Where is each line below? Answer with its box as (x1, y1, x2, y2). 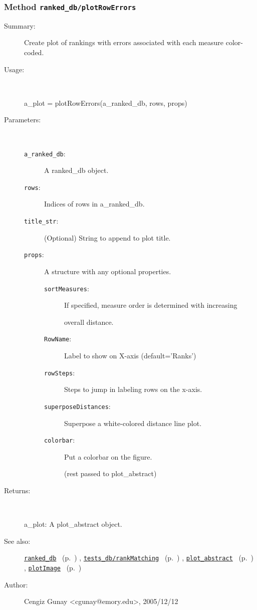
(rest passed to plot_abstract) (64, 468, 157, 479)
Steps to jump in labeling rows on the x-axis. (64, 384, 202, 394)
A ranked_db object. (44, 165, 109, 175)
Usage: (4, 64, 25, 74)
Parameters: (4, 114, 41, 125)
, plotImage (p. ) (24, 562, 82, 572)
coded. (24, 47, 44, 57)
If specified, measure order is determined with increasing (64, 300, 237, 310)
